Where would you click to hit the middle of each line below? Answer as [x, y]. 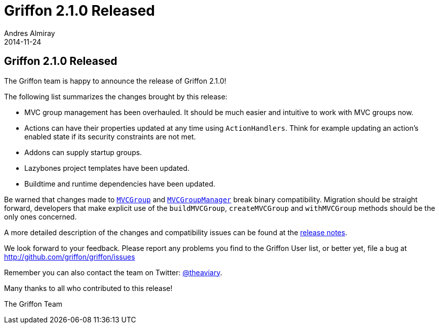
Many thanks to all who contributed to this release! [88, 288]
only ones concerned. [41, 216]
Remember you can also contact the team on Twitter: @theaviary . [113, 272]
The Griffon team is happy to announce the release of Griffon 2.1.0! [115, 81]
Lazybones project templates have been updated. [107, 168]
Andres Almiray [30, 33]
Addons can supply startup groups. [83, 152]
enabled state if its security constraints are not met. [110, 136]
